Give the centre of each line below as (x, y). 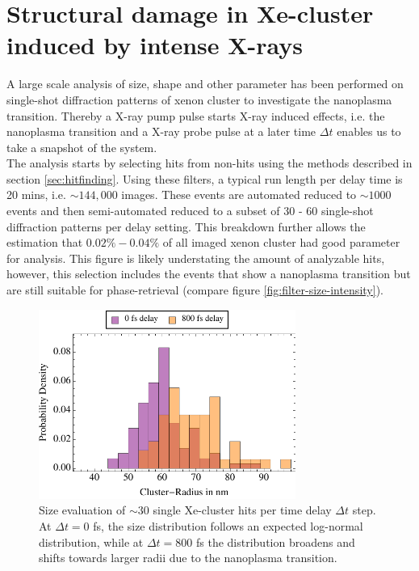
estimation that (45, 242)
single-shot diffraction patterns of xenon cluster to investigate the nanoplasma (199, 99)
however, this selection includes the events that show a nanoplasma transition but (209, 274)
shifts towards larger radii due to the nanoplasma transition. (188, 558)
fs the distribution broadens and (275, 541)
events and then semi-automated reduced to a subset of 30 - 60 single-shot (190, 211)
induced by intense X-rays (155, 45)
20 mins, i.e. (36, 195)
